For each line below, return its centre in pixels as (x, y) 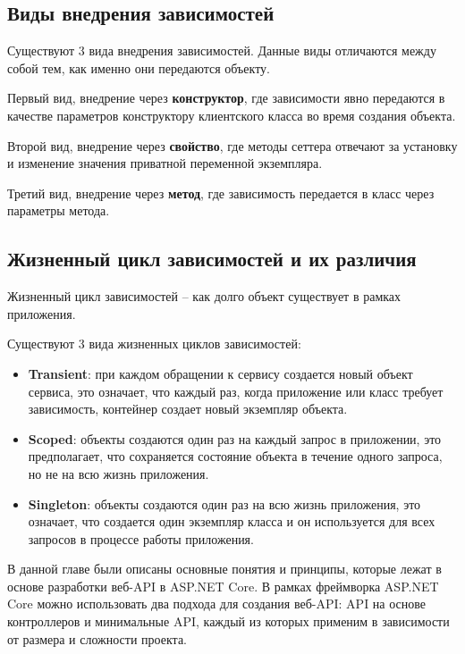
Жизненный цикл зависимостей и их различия (212, 259)
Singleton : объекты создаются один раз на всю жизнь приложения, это (224, 503)
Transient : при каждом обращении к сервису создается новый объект (220, 373)
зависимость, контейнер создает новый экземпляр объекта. (188, 409)
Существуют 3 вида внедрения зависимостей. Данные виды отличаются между (222, 50)
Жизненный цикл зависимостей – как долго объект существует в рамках (204, 296)
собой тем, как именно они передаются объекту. (139, 67)
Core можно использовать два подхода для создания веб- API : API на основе (217, 604)
